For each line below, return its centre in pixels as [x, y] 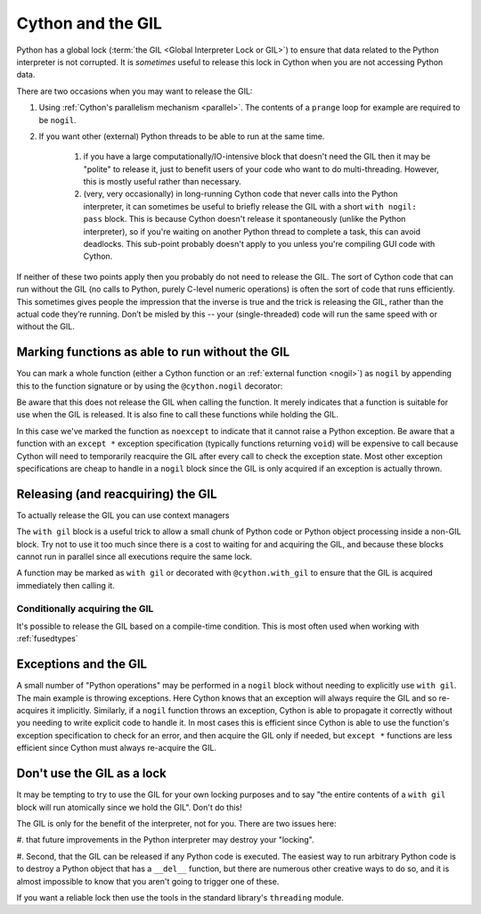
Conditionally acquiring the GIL [85, 608]
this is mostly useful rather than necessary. [163, 182]
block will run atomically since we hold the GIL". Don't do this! [129, 807]
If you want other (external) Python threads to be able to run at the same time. [182, 136]
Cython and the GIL [89, 23]
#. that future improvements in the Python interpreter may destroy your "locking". [166, 840]
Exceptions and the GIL [82, 664]
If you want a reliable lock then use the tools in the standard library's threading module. [180, 897]
